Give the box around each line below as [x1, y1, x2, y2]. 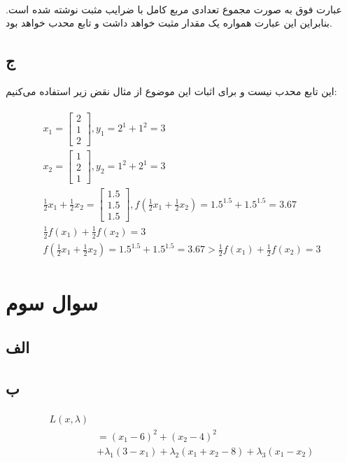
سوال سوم [6, 288, 99, 317]
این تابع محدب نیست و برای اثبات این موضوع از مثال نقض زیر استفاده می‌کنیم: [6, 84, 337, 99]
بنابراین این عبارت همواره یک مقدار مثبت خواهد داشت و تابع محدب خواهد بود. [6, 15, 332, 30]
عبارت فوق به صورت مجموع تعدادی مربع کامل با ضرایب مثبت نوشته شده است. [6, 1, 342, 16]
